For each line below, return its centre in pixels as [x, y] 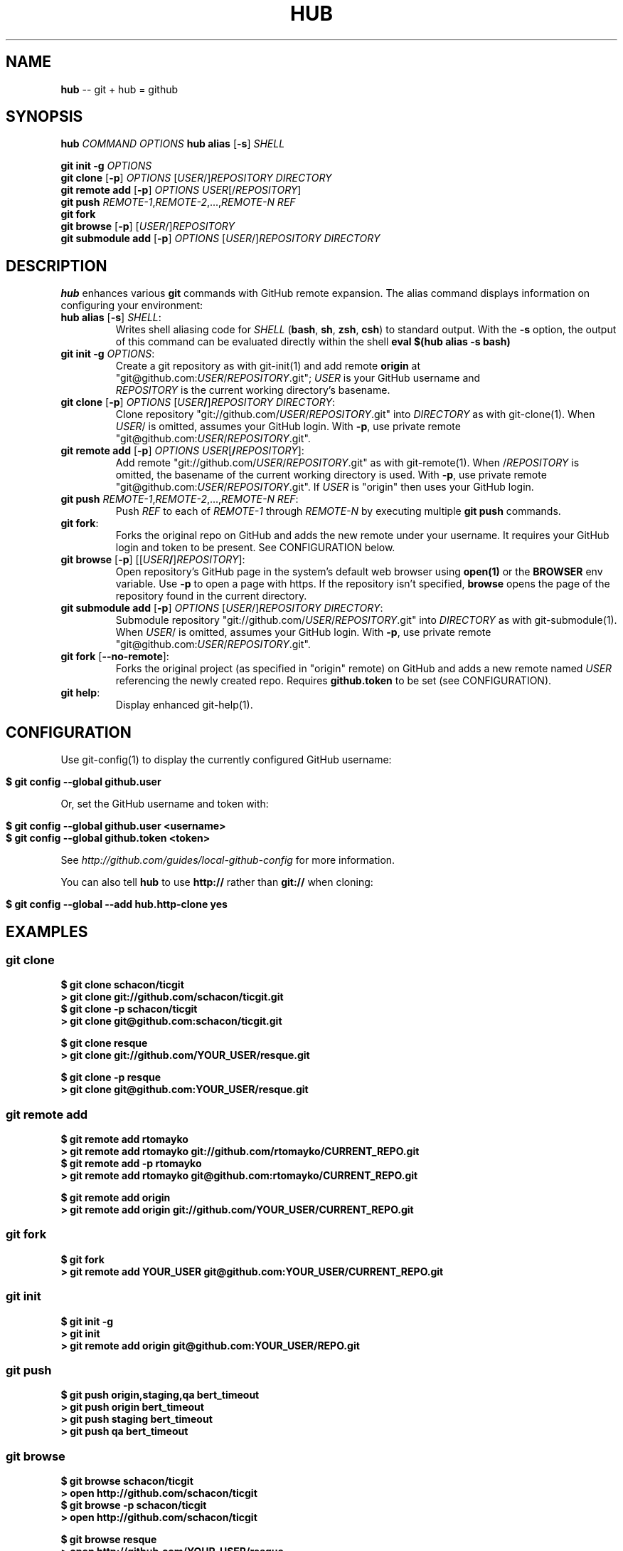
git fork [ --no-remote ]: [115, 657]
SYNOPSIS [44, 117]
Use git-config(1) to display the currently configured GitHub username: [226, 760]
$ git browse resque [109, 1540]
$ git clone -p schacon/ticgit [129, 1009]
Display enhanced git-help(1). [184, 705]
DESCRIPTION [57, 266]
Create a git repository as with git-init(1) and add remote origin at [268, 366]
